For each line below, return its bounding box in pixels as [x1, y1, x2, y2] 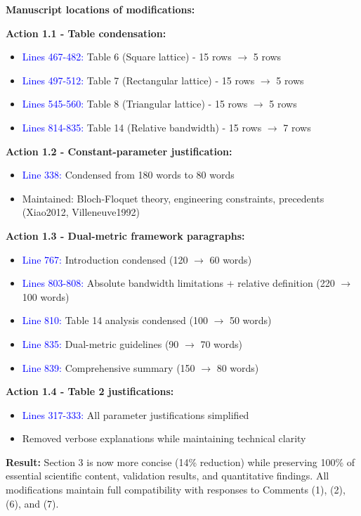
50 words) [229, 313, 272, 328]
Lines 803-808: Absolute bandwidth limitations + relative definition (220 [22, 276, 335, 290]
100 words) [22, 289, 70, 304]
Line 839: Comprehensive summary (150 [22, 360, 195, 375]
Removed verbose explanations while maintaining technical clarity [22, 431, 306, 446]
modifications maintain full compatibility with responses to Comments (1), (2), [6, 482, 346, 497]
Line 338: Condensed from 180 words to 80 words [22, 167, 235, 182]
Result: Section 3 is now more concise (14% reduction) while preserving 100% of [6, 454, 355, 469]
